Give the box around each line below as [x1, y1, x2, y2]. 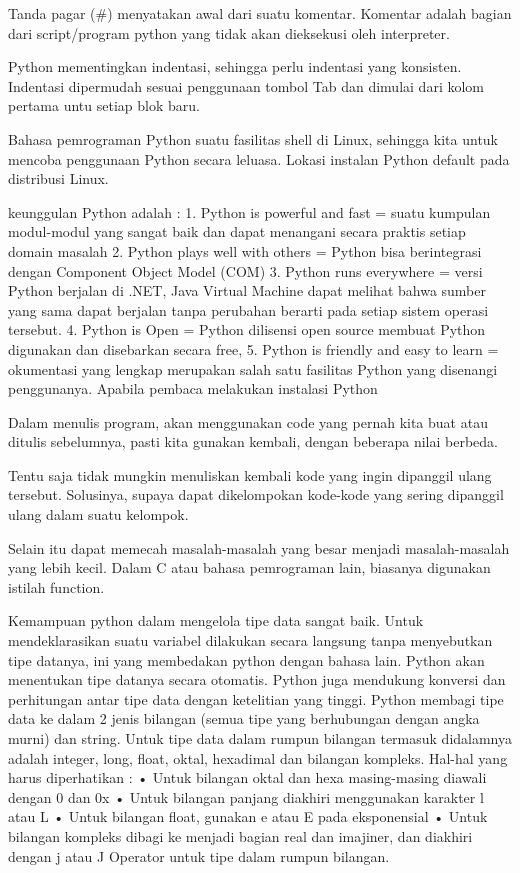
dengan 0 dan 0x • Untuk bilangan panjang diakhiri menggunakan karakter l [8, 786, 484, 807]
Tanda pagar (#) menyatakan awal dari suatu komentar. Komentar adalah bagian [8, 3, 512, 23]
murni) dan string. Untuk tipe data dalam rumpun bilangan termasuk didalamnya [8, 728, 513, 748]
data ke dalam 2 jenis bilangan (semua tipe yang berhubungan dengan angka [8, 708, 480, 729]
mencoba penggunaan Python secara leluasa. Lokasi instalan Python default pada [8, 148, 510, 169]
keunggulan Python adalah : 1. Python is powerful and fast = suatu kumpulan [8, 201, 491, 222]
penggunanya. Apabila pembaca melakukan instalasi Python [8, 378, 378, 399]
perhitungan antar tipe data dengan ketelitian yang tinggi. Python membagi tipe [8, 688, 504, 709]
